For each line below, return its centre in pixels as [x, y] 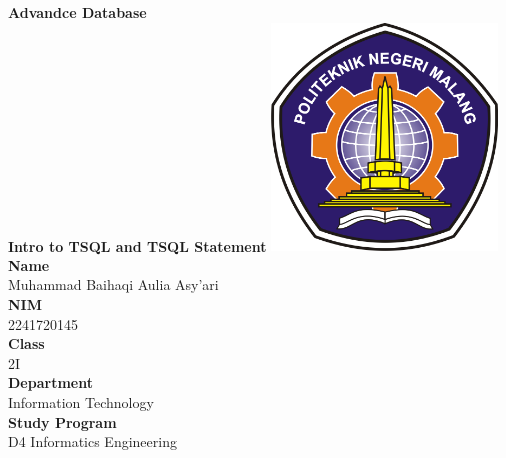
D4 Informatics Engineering [92, 441]
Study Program [62, 421]
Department [50, 382]
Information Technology [81, 402]
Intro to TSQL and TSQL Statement [137, 245]
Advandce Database [77, 12]
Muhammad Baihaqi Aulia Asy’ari [113, 284]
